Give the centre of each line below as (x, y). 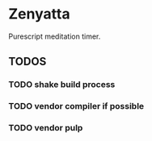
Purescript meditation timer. (55, 36)
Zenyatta (39, 14)
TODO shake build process (62, 85)
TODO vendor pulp (46, 128)
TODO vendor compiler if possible (76, 106)
